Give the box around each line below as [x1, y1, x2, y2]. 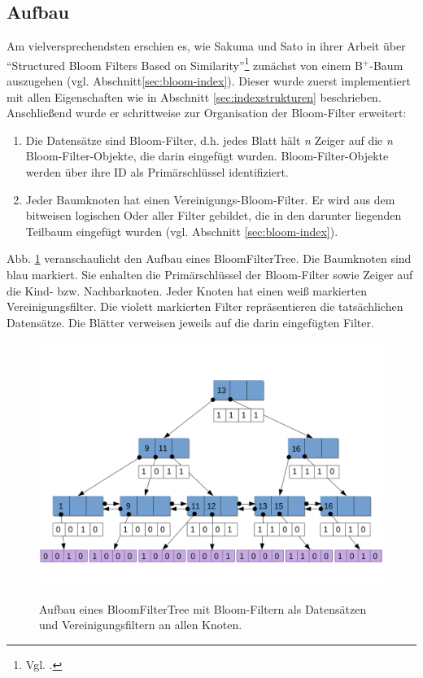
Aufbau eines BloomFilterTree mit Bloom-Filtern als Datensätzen [39, 600, 367, 617]
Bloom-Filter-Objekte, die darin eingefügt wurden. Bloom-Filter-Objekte [25, 147, 389, 164]
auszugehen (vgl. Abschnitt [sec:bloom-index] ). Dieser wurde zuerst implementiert [7, 72, 411, 90]
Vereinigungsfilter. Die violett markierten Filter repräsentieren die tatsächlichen [7, 298, 403, 315]
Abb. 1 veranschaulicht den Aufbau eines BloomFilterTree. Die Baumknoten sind [7, 250, 412, 267]
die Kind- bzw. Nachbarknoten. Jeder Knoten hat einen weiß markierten [7, 282, 367, 299]
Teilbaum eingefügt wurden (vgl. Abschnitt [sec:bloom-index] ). [25, 222, 338, 239]
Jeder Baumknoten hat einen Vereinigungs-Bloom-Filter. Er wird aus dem [25, 190, 395, 208]
